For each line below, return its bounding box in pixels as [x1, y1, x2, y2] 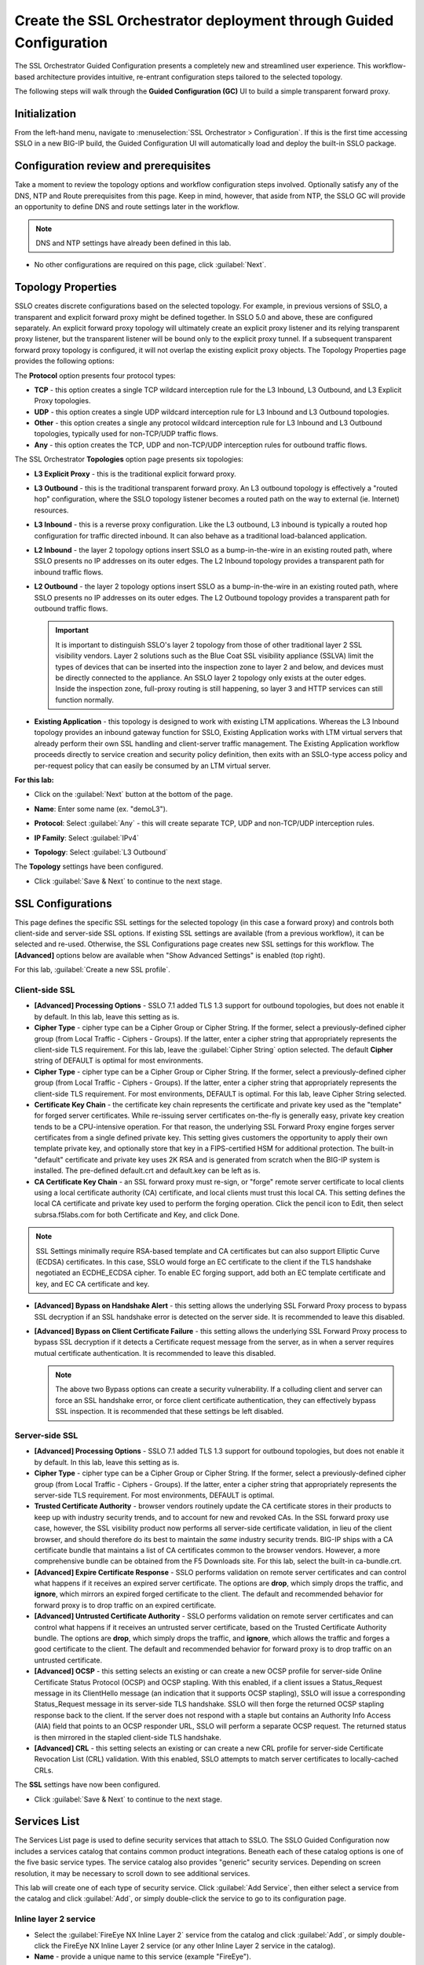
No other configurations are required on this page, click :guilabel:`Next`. [34, 260, 267, 270]
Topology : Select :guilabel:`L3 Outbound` [34, 847, 168, 857]
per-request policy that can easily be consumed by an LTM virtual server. [34, 761, 271, 770]
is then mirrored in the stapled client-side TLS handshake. [34, 1732, 221, 1742]
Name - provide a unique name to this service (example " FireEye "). [34, 1952, 251, 1961]
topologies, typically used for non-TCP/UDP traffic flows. [34, 429, 219, 439]
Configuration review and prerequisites [14, 160, 211, 173]
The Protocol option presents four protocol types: [14, 370, 176, 380]
